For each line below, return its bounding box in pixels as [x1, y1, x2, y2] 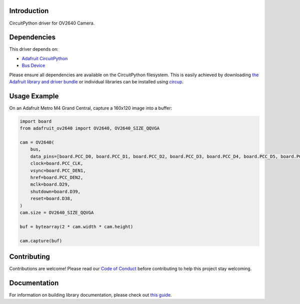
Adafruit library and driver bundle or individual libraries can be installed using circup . [9, 78, 184, 85]
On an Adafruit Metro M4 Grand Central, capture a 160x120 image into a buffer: [9, 105, 172, 111]
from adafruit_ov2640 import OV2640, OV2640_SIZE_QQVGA [19, 125, 160, 131]
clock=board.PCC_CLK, [30, 161, 83, 167]
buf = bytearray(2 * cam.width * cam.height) [19, 224, 133, 229]
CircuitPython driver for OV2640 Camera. [9, 20, 95, 26]
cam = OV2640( [19, 139, 54, 145]
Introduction [9, 7, 49, 15]
